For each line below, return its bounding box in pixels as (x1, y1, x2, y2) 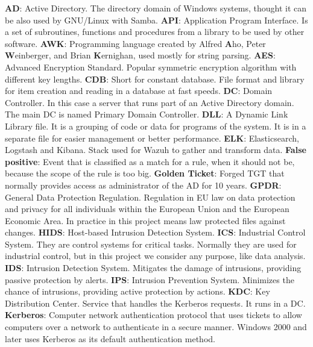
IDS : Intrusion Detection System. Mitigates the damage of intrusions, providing (5, 261, 302, 274)
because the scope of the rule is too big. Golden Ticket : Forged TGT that (5, 167, 285, 180)
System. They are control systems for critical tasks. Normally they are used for (5, 237, 297, 250)
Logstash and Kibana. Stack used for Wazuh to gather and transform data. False (5, 143, 306, 156)
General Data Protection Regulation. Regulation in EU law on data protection (5, 190, 296, 203)
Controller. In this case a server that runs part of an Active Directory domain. (5, 96, 294, 108)
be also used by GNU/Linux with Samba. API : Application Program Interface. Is (5, 13, 308, 26)
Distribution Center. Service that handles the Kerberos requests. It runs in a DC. (5, 296, 306, 309)
